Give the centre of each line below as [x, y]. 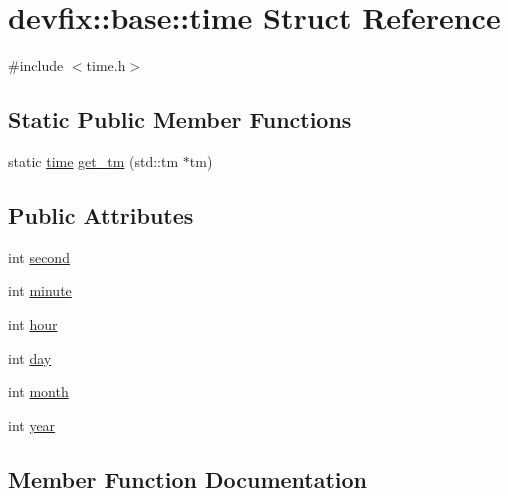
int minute [40, 290]
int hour [33, 323]
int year [32, 424]
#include [36, 65]
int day [30, 357]
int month [38, 391]
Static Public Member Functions [180, 119]
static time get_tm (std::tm [93, 160]
